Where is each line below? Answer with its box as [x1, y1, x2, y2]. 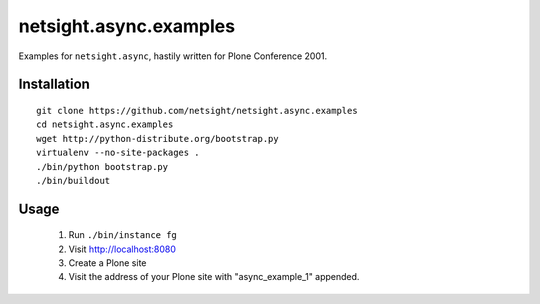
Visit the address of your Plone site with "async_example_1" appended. [68, 271, 360, 283]
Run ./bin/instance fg [68, 229, 177, 241]
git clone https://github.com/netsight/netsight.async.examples [36, 105, 359, 116]
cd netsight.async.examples [36, 119, 174, 130]
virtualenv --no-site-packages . [36, 147, 200, 159]
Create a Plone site [68, 257, 147, 269]
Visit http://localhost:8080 [68, 243, 177, 255]
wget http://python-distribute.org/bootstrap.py [36, 133, 279, 144]
